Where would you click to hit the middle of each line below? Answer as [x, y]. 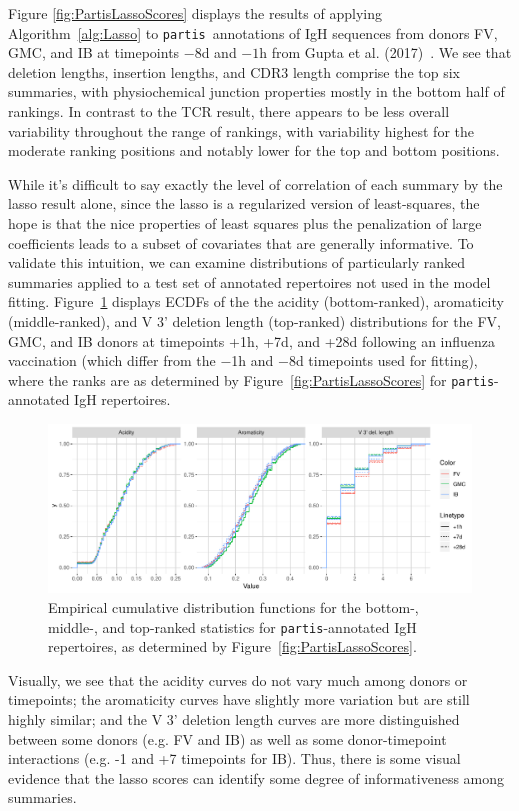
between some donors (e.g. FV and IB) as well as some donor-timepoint [227, 738]
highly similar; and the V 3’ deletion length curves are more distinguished [234, 718]
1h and [252, 360]
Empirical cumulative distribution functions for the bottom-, [233, 606]
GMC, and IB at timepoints [94, 52]
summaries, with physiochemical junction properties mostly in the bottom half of [256, 91]
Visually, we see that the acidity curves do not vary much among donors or [238, 679]
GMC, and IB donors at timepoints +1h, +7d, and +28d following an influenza [252, 340]
